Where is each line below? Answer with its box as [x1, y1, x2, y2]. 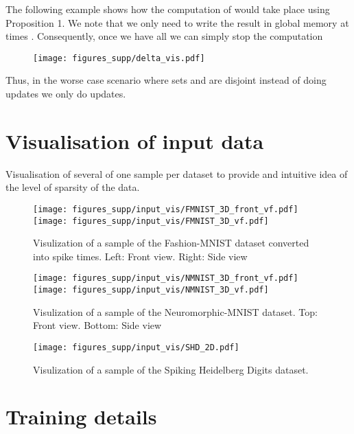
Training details [5, 402, 157, 431]
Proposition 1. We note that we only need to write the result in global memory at [5, 15, 349, 30]
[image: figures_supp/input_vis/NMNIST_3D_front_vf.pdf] [33, 273, 298, 284]
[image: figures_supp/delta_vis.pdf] [33, 53, 205, 63]
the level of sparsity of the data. [5, 180, 140, 194]
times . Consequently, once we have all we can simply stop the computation [5, 29, 323, 43]
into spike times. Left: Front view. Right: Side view [33, 249, 248, 263]
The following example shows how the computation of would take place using [5, 2, 330, 16]
